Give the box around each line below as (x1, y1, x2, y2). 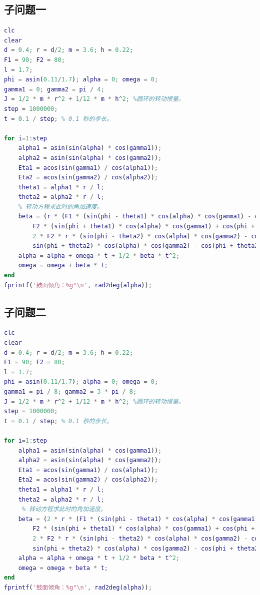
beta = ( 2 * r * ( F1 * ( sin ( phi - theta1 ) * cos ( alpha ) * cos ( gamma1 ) (18, 515, 258, 523)
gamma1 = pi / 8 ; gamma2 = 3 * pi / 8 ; (4, 388, 137, 395)
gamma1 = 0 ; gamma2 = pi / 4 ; (4, 85, 104, 93)
